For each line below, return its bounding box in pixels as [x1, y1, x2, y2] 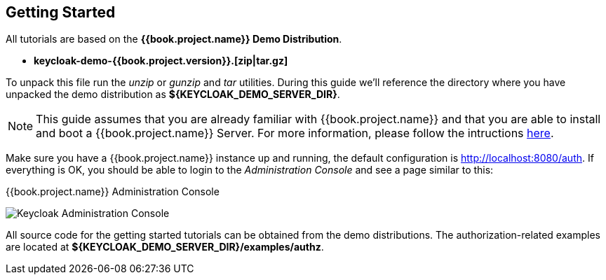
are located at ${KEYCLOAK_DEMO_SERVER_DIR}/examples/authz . [6, 241, 324, 253]
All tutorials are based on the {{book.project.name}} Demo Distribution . [6, 33, 342, 45]
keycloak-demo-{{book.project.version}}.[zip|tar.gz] [34, 55, 288, 67]
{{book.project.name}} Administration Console [6, 185, 220, 198]
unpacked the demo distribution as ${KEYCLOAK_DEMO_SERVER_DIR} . [6, 88, 340, 101]
